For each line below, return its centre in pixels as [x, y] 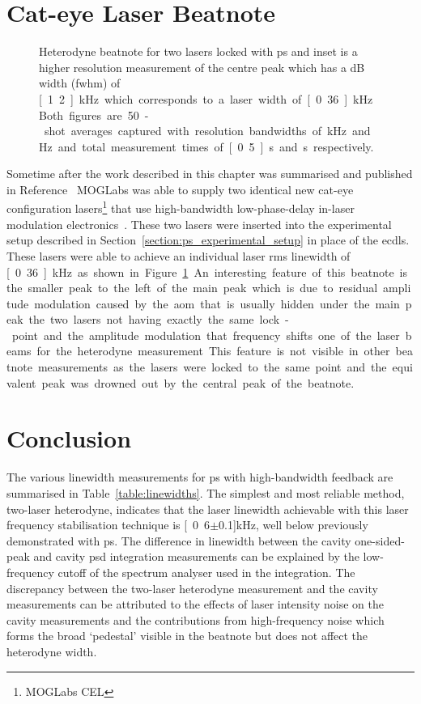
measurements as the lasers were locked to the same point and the [212, 367]
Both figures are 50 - [94, 115]
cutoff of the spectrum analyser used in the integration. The [206, 572]
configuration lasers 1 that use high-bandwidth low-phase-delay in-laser [181, 207]
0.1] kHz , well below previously [293, 525]
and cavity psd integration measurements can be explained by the [196, 556]
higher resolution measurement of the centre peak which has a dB [202, 67]
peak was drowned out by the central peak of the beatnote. [198, 382]
